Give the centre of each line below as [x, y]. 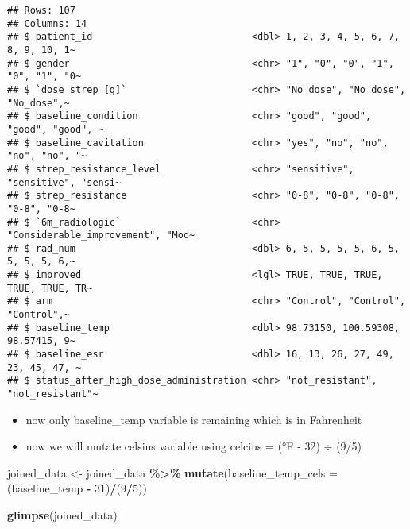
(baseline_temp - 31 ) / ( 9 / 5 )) [77, 488]
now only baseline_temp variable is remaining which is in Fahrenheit [194, 419]
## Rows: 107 [41, 10]
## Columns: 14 [47, 23]
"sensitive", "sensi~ [64, 182]
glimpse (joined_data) [62, 515]
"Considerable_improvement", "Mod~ [101, 236]
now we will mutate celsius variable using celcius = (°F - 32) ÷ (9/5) [194, 446]
